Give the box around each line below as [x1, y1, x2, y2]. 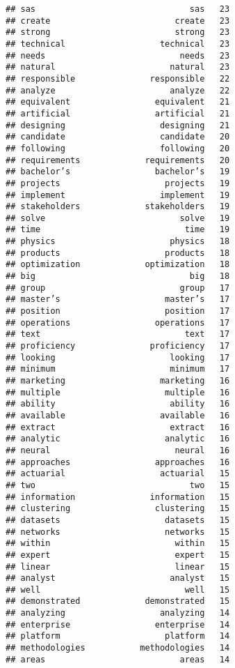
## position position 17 [6, 306, 230, 317]
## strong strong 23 [6, 27, 230, 38]
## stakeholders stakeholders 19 [6, 202, 230, 212]
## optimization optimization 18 [6, 259, 230, 270]
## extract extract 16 [6, 422, 230, 432]
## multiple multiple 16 [6, 387, 230, 397]
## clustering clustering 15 [6, 503, 230, 514]
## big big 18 [6, 271, 230, 282]
